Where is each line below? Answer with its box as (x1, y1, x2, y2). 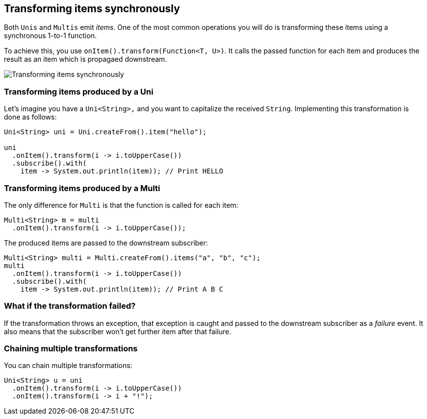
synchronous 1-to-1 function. (4, 31, 97, 40)
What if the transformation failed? (4, 301, 136, 311)
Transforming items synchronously (4, 2, 180, 15)
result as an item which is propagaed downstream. (4, 55, 167, 64)
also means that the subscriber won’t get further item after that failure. (4, 327, 231, 336)
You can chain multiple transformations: (4, 361, 133, 370)
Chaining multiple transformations (4, 344, 138, 354)
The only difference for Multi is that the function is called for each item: (4, 200, 239, 209)
